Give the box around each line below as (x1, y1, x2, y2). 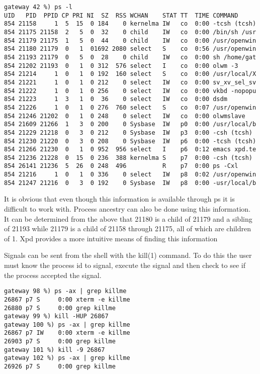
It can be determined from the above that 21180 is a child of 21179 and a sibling (4, 213, 252, 224)
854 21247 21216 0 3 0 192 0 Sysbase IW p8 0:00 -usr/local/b (4, 179, 256, 186)
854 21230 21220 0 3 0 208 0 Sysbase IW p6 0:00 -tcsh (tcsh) (4, 137, 256, 145)
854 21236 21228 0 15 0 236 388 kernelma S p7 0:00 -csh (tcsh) (4, 154, 252, 161)
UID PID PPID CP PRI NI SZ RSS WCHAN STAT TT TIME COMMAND (4, 12, 238, 19)
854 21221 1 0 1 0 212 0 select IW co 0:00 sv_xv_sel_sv (4, 78, 256, 86)
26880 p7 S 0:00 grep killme (4, 304, 116, 312)
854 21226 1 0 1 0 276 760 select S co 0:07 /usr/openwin (4, 104, 256, 111)
